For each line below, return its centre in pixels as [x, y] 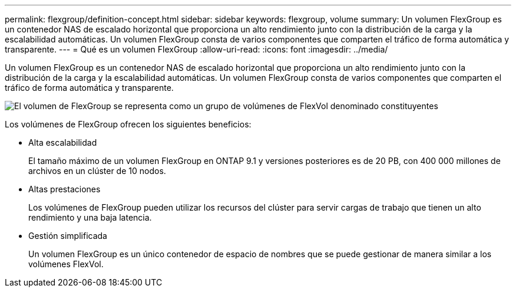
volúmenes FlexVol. [66, 264]
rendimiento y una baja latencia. [90, 217]
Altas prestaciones [64, 189]
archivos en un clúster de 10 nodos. [97, 171]
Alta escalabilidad [63, 142]
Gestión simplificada [68, 236]
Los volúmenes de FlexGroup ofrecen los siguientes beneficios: [128, 124]
